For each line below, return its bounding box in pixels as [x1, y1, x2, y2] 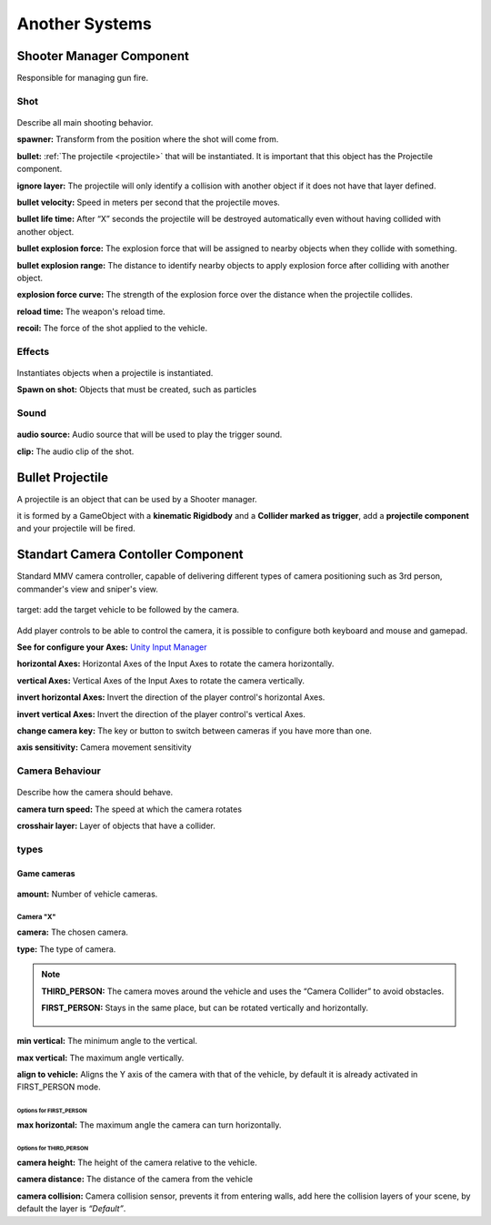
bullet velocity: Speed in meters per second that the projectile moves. [16, 197, 281, 208]
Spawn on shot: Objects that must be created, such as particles [16, 384, 257, 395]
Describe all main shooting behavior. [16, 117, 154, 128]
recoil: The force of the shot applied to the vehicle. [16, 323, 208, 334]
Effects [16, 345, 50, 358]
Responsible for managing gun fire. [16, 73, 149, 84]
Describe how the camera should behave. [16, 787, 174, 798]
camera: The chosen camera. [16, 926, 129, 937]
